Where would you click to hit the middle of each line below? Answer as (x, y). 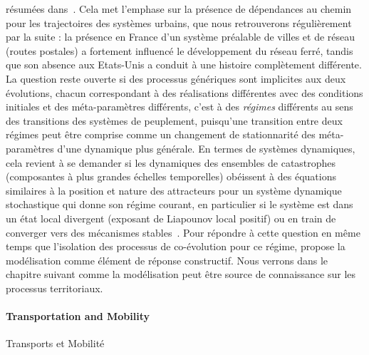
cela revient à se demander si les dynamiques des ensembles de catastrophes (171, 162)
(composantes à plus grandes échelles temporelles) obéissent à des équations (171, 176)
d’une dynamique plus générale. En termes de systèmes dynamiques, (206, 148)
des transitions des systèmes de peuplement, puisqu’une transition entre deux (174, 120)
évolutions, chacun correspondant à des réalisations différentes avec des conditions (184, 92)
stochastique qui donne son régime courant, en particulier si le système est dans (180, 204)
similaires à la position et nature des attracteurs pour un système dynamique (174, 190)
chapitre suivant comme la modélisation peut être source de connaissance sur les (181, 274)
